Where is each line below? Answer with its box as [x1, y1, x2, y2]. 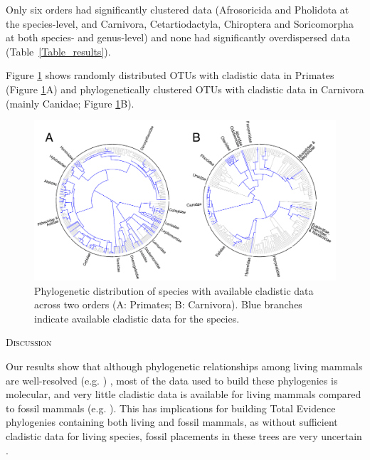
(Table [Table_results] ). [6, 43, 111, 58]
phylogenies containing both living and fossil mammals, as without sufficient [6, 414, 338, 429]
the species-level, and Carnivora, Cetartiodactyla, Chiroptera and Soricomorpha [6, 16, 354, 31]
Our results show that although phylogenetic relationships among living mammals [6, 358, 363, 373]
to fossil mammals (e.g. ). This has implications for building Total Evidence [6, 400, 336, 415]
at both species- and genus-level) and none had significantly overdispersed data [6, 30, 350, 45]
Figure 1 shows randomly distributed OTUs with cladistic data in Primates [6, 68, 334, 83]
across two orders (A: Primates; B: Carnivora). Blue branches [34, 297, 302, 312]
